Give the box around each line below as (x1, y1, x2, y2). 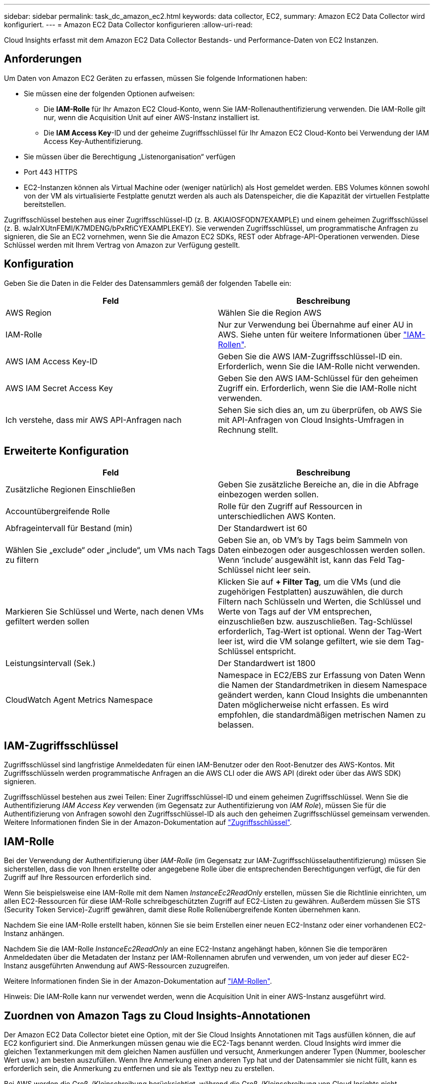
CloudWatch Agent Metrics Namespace (5, 694, 153, 705)
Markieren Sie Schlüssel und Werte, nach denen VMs (5, 606, 204, 616)
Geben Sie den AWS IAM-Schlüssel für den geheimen (218, 373, 418, 383)
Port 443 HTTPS (24, 167, 78, 176)
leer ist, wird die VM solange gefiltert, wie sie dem (218, 636, 405, 646)
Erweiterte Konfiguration (4, 445, 129, 458)
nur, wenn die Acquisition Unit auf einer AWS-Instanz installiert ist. (44, 113, 260, 122)
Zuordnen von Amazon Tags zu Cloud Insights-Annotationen (4, 1009, 311, 1022)
